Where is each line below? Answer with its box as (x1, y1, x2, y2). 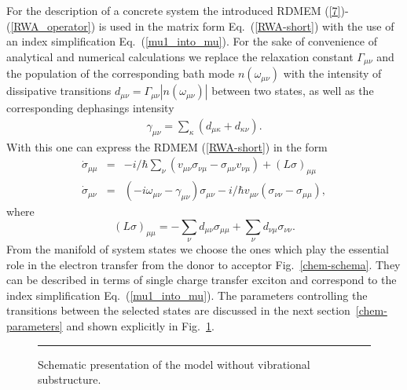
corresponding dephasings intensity (6, 100, 174, 116)
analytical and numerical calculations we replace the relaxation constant (6, 48, 354, 64)
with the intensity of (283, 65, 382, 82)
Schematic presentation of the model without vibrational (38, 355, 310, 372)
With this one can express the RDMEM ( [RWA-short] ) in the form (6, 138, 328, 155)
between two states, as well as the (211, 82, 374, 99)
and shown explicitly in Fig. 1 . (66, 318, 214, 334)
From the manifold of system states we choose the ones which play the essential (6, 241, 389, 257)
